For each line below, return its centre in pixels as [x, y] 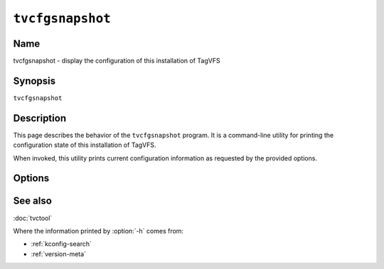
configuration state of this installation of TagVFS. [85, 145]
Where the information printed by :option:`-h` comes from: [98, 231]
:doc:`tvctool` [33, 218]
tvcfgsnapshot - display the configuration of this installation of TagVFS [117, 61]
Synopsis [34, 81]
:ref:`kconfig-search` [61, 244]
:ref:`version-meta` [59, 254]
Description [40, 118]
